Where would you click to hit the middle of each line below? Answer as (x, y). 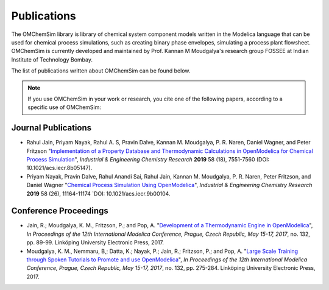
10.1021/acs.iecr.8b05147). (59, 168)
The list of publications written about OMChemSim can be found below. (101, 71)
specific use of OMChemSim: (65, 107)
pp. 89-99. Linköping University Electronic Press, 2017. (95, 242)
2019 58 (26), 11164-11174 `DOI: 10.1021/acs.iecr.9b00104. (98, 193)
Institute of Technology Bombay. (52, 59)
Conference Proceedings (60, 211)
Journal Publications (51, 128)
